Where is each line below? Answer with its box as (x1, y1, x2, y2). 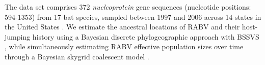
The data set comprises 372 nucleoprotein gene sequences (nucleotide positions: (5, 2, 251, 12)
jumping (5, 31, 31, 42)
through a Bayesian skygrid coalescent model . (5, 51, 149, 61)
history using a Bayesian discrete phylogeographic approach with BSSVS (32, 31, 259, 42)
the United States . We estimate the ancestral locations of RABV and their (5, 21, 240, 32)
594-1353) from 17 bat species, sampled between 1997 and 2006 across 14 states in (5, 11, 261, 22)
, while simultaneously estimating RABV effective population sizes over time (5, 41, 244, 52)
